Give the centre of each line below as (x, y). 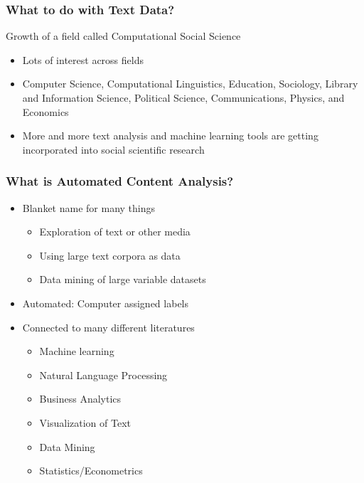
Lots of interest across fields (83, 59)
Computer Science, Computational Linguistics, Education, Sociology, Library (190, 84)
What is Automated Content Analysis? (120, 181)
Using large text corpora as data (110, 255)
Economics (45, 111)
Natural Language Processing (103, 375)
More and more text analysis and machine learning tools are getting (170, 136)
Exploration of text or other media (115, 232)
